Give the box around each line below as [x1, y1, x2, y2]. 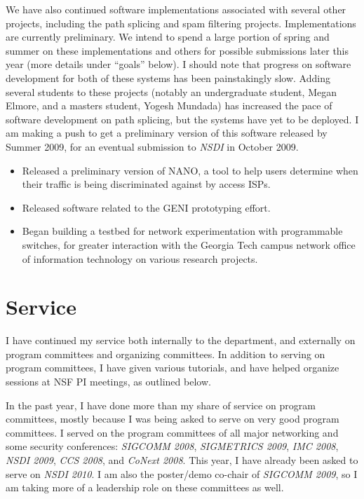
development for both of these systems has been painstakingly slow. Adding [6, 70, 330, 85]
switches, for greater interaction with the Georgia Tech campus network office [22, 237, 356, 252]
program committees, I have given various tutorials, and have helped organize [6, 360, 339, 375]
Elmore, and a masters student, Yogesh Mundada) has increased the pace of [6, 98, 332, 113]
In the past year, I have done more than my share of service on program [6, 397, 316, 412]
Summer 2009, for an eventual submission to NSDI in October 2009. [6, 139, 299, 153]
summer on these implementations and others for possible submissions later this [6, 43, 349, 57]
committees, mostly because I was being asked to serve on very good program [6, 411, 339, 426]
